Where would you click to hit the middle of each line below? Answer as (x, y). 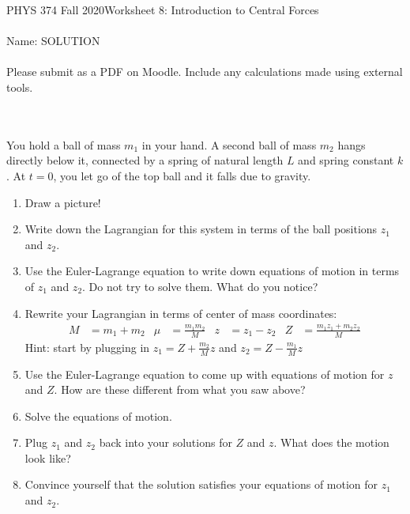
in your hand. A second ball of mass (229, 144)
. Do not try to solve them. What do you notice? (200, 286)
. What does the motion (331, 442)
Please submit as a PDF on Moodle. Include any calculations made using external (205, 72)
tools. (20, 87)
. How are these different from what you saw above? (180, 389)
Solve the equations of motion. (98, 416)
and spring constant (346, 160)
